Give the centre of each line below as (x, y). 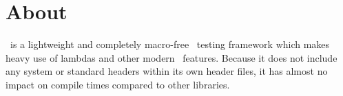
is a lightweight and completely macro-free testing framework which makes (170, 44)
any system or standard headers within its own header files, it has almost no (167, 71)
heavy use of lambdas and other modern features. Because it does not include (171, 57)
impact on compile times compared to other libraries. (118, 84)
